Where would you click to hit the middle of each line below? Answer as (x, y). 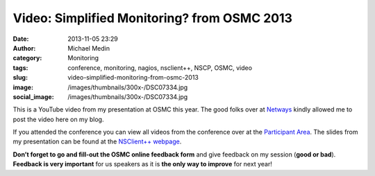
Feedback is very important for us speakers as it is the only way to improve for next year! (142, 164)
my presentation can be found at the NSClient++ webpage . (97, 141)
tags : (20, 68)
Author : (24, 48)
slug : (20, 78)
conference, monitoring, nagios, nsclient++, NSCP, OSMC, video (160, 68)
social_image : (34, 96)
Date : (21, 39)
